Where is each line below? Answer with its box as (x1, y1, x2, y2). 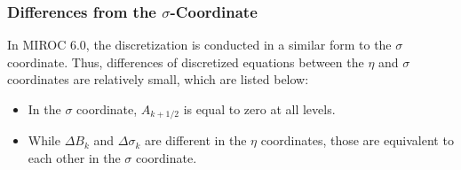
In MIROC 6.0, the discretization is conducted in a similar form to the (7, 35, 392, 54)
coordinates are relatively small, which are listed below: (7, 70, 309, 89)
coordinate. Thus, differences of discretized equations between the (7, 52, 364, 71)
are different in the (144, 131, 247, 150)
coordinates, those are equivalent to (260, 131, 454, 150)
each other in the (28, 149, 121, 167)
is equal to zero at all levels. (183, 100, 336, 118)
